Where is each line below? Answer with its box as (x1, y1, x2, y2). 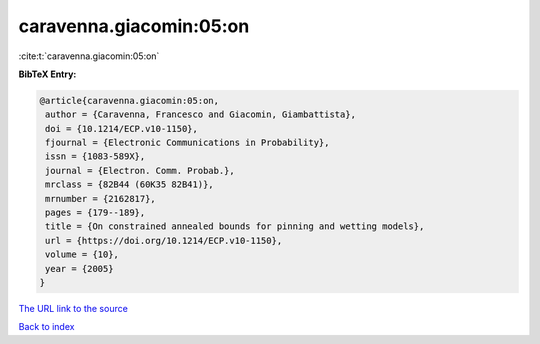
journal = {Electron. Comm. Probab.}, (45, 165, 235, 176)
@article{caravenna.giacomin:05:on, (39, 95, 220, 106)
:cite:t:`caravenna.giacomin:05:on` (18, 50, 160, 62)
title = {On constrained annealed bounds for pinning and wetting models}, (45, 221, 425, 232)
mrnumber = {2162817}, (45, 193, 157, 204)
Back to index (18, 321, 75, 333)
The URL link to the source (18, 302, 129, 314)
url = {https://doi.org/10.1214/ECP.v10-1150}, (45, 235, 283, 246)
